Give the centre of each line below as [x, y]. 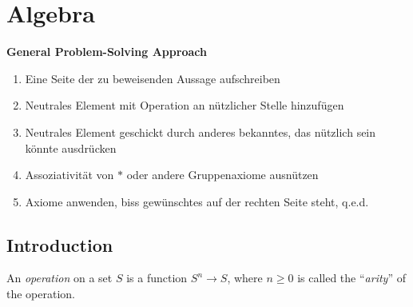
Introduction [60, 244]
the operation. [41, 294]
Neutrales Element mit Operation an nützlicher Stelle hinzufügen [185, 105]
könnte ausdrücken [71, 148]
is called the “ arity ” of [351, 278]
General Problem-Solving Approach [107, 52]
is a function [157, 278]
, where [245, 278]
